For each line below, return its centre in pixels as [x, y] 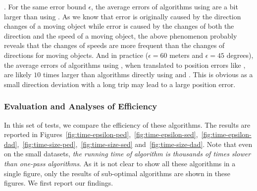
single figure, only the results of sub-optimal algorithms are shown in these [117, 173]
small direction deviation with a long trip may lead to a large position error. [120, 84]
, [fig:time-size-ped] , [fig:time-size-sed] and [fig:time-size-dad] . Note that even [135, 144]
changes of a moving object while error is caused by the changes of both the [119, 26]
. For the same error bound [45, 6]
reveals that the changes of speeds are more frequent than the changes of [114, 45]
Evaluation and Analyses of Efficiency [81, 106]
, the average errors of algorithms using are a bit [165, 6]
